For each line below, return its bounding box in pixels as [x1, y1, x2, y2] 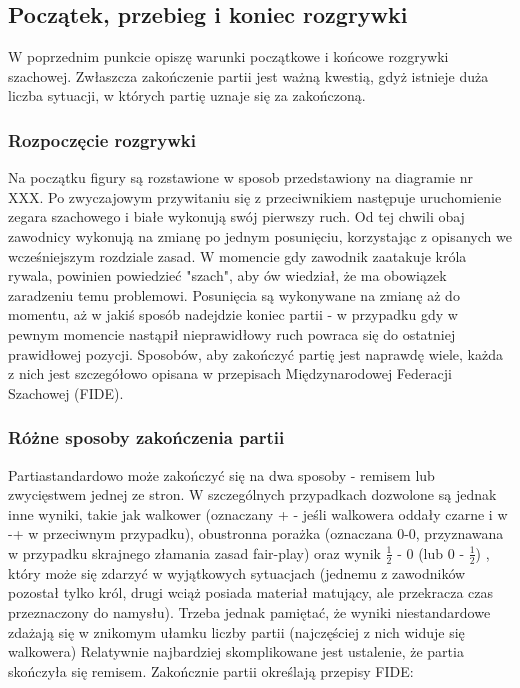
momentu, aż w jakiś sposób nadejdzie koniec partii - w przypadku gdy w [8, 304, 458, 325]
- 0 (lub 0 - [397, 542, 465, 563]
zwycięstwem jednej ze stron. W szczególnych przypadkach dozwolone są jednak [8, 484, 497, 505]
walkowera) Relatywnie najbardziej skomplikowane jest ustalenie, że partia [8, 641, 464, 662]
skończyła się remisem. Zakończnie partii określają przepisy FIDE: [8, 660, 414, 681]
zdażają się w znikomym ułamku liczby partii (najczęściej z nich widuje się [8, 621, 465, 642]
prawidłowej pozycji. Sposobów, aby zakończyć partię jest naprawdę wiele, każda [8, 343, 503, 364]
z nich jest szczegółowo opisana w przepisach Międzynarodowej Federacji [8, 363, 452, 384]
